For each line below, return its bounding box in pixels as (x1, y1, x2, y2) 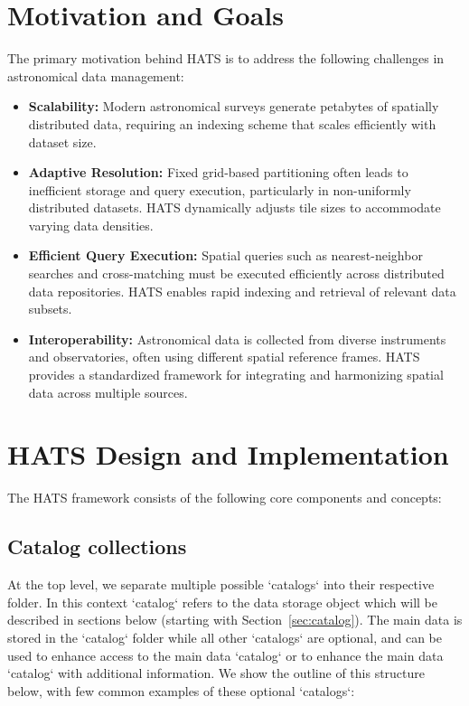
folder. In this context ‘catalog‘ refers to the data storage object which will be (7, 592, 437, 611)
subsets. (28, 299, 72, 318)
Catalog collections (7, 532, 187, 560)
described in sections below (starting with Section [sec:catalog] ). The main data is (7, 610, 463, 629)
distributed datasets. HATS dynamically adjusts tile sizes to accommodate (28, 198, 441, 217)
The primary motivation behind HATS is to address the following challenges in (7, 49, 445, 68)
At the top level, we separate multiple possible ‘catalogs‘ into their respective (7, 575, 435, 594)
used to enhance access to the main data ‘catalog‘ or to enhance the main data (7, 645, 444, 664)
